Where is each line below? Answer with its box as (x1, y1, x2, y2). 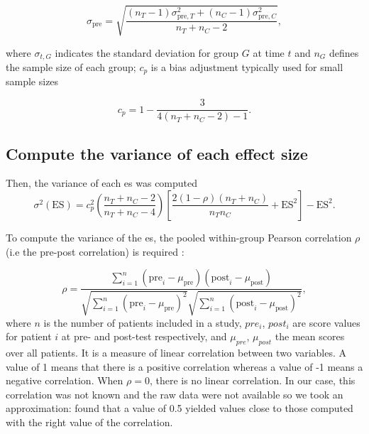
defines (329, 45, 359, 60)
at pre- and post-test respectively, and (61, 329, 227, 344)
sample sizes (6, 74, 59, 89)
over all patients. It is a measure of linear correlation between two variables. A (6, 345, 346, 359)
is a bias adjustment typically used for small (150, 60, 343, 74)
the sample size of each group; (6, 60, 136, 74)
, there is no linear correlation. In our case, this (149, 373, 356, 388)
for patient (6, 329, 52, 344)
